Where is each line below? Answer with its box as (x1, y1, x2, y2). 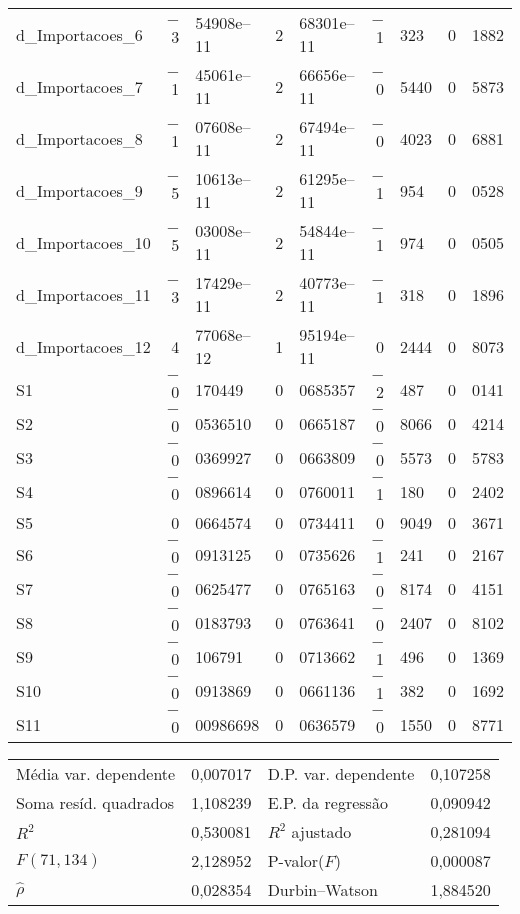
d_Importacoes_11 (16, 282, 151, 306)
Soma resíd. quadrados (16, 791, 175, 814)
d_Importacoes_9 (16, 178, 143, 202)
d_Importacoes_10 (16, 230, 151, 254)
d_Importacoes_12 (16, 334, 151, 358)
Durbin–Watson (267, 878, 378, 901)
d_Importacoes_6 (16, 22, 143, 46)
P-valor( (267, 849, 325, 872)
